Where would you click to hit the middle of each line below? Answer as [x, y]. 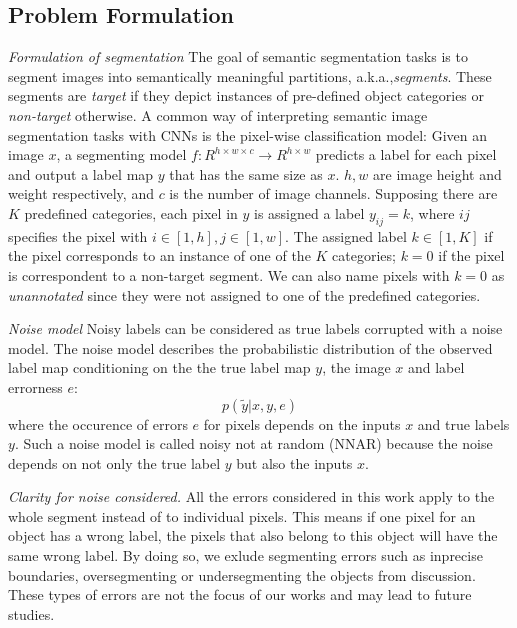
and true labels [463, 423]
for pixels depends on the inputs [302, 423]
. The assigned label [345, 235]
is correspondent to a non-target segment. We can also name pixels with [229, 274]
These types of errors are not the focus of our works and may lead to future [240, 594]
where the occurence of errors [98, 423]
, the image [356, 367]
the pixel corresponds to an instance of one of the [159, 255]
